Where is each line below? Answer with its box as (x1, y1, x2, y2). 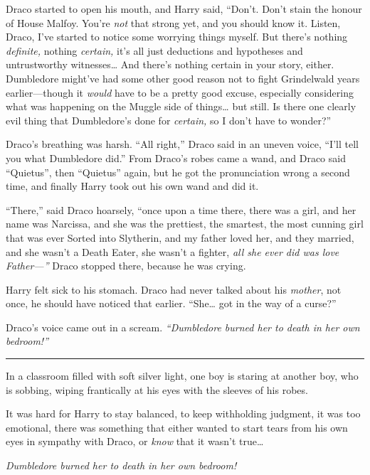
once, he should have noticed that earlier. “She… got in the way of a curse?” (6, 296, 337, 311)
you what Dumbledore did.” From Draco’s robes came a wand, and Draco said (6, 150, 346, 165)
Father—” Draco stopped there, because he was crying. (6, 258, 246, 273)
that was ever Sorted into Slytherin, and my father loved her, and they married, (6, 230, 354, 245)
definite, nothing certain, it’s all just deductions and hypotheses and (6, 43, 303, 58)
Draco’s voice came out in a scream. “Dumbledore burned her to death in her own (6, 319, 360, 334)
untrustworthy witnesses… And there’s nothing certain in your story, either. (6, 57, 334, 72)
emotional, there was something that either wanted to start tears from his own (6, 420, 348, 434)
